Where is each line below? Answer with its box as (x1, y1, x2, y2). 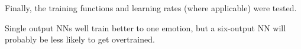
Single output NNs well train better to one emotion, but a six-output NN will (5, 21, 286, 34)
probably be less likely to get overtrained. (5, 33, 155, 45)
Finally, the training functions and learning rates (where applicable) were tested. (5, 2, 297, 14)
